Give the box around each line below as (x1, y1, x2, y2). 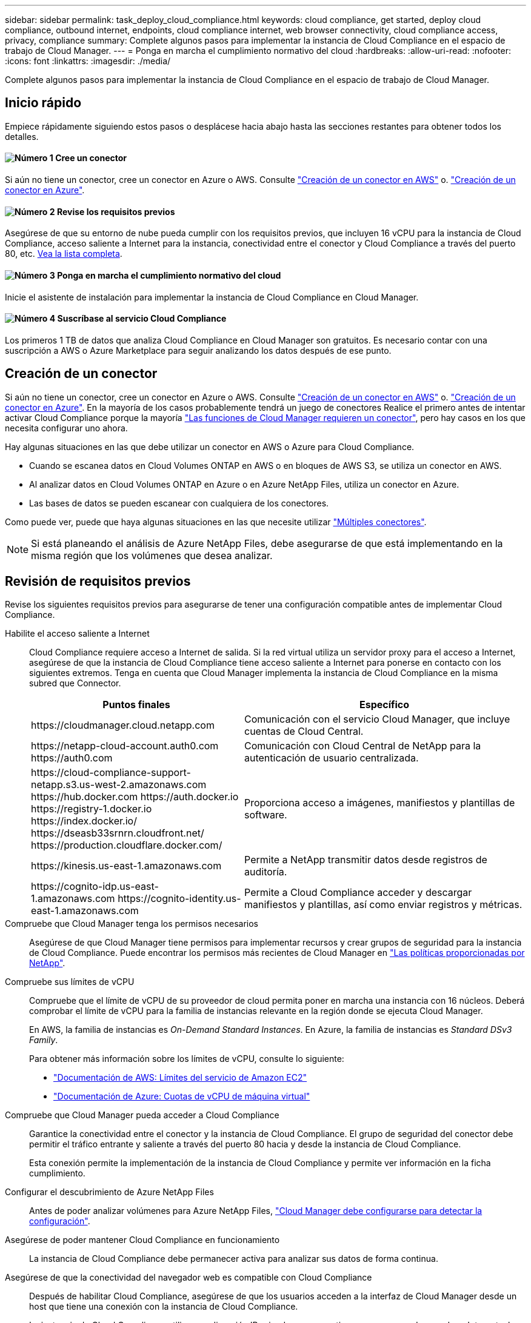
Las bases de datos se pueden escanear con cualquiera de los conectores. (29, 497, 329, 508)
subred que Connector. (29, 678, 121, 689)
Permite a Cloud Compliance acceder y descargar (244, 886, 472, 899)
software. (244, 809, 287, 821)
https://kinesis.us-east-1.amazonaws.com (31, 860, 222, 872)
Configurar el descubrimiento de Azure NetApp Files (5, 1187, 214, 1198)
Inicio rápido (5, 95, 82, 111)
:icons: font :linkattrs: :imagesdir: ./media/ (5, 56, 171, 66)
